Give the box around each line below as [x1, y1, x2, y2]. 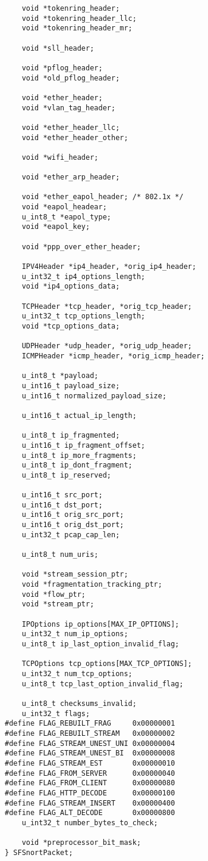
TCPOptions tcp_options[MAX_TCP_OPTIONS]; [21, 659, 192, 668]
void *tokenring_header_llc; [21, 14, 137, 23]
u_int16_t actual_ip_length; [21, 411, 137, 420]
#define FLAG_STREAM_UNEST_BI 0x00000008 [5, 749, 175, 758]
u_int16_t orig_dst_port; [21, 521, 124, 529]
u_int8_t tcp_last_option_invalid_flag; [21, 679, 184, 688]
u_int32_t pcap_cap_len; [21, 530, 120, 539]
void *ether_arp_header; [21, 173, 120, 182]
